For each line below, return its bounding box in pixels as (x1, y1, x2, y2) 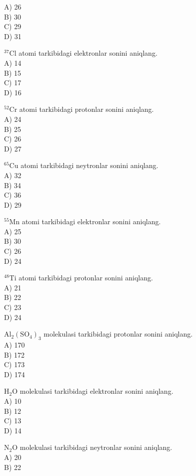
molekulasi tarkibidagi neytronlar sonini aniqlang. (19, 442, 172, 452)
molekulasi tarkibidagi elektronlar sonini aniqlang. (19, 386, 173, 396)
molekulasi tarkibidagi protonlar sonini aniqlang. (43, 329, 193, 339)
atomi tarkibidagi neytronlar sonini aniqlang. (20, 160, 158, 171)
